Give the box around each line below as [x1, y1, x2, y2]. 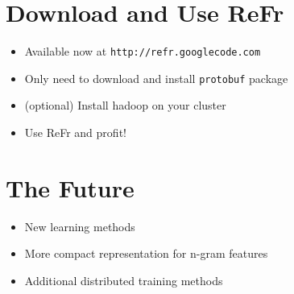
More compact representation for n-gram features [24, 245, 268, 262]
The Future [6, 171, 135, 204]
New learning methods [24, 217, 135, 234]
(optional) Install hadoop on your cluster [24, 97, 226, 114]
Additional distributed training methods [24, 271, 223, 288]
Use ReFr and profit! [24, 124, 126, 141]
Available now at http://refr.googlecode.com [24, 43, 261, 60]
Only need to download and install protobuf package [24, 69, 288, 86]
